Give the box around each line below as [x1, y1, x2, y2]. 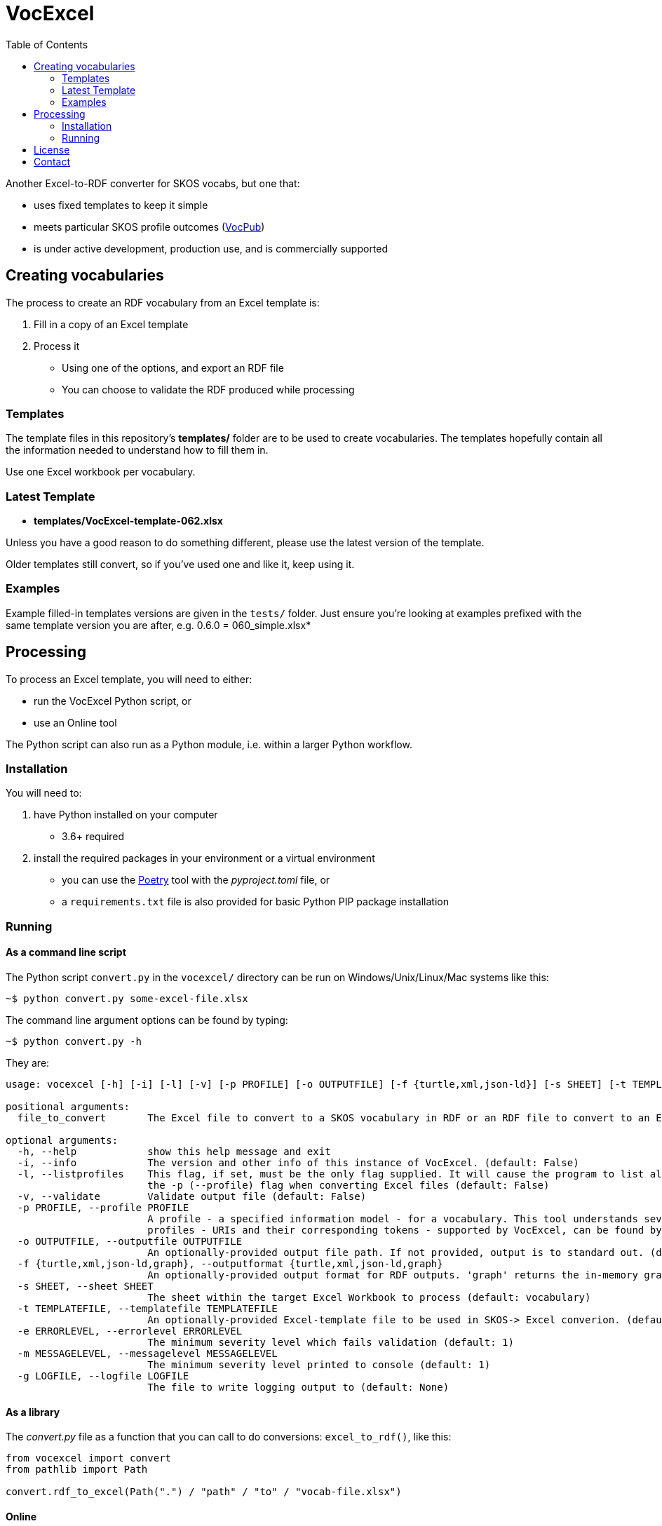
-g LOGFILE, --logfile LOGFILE [17, 1370, 189, 1382]
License [34, 143, 70, 156]
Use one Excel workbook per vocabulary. [6, 466, 196, 478]
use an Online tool [34, 716, 117, 729]
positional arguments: [6, 1101, 130, 1113]
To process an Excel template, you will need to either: [6, 673, 252, 685]
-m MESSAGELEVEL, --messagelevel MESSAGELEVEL [17, 1348, 278, 1360]
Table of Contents [6, 38, 88, 50]
